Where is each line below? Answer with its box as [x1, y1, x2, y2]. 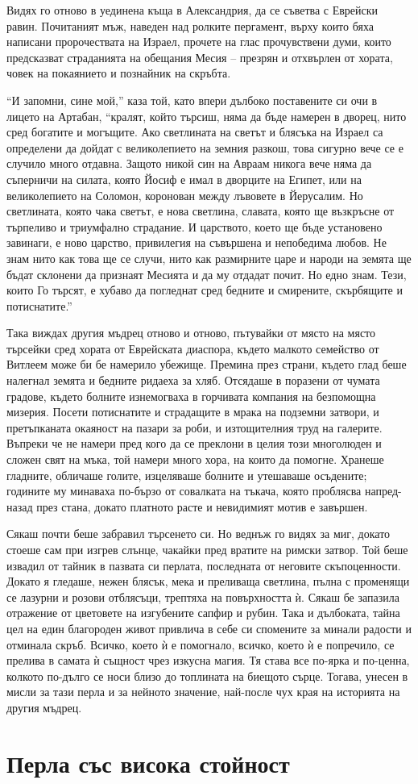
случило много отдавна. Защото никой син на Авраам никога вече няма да [6, 155, 372, 172]
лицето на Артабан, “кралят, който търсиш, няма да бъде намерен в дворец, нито [6, 107, 407, 124]
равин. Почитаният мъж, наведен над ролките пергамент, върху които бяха [6, 17, 374, 34]
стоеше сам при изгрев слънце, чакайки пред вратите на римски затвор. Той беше [6, 541, 408, 557]
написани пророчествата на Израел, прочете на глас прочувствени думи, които [6, 33, 391, 50]
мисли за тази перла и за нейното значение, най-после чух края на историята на [6, 683, 400, 700]
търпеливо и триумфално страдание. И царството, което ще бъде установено [6, 218, 383, 235]
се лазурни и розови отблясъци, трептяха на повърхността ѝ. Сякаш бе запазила [6, 588, 399, 605]
